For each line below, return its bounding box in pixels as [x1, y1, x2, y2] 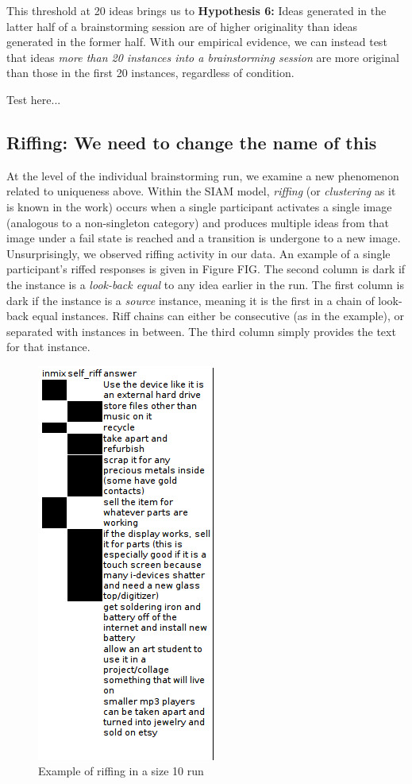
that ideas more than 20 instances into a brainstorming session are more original [6, 48, 399, 65]
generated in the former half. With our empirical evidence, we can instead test [6, 33, 387, 50]
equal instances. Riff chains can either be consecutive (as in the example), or [32, 307, 405, 324]
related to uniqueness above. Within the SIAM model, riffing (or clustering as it [6, 183, 396, 199]
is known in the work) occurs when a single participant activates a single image [6, 198, 392, 214]
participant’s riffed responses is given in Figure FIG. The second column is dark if [6, 261, 406, 277]
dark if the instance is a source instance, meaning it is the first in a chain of [6, 292, 375, 308]
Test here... [6, 91, 61, 107]
